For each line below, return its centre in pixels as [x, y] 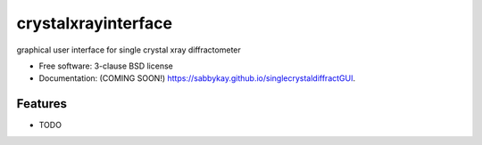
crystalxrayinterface [95, 23]
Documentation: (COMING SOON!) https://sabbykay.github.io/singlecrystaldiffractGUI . [197, 78]
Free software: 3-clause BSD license [106, 66]
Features [42, 104]
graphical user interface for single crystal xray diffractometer [129, 50]
